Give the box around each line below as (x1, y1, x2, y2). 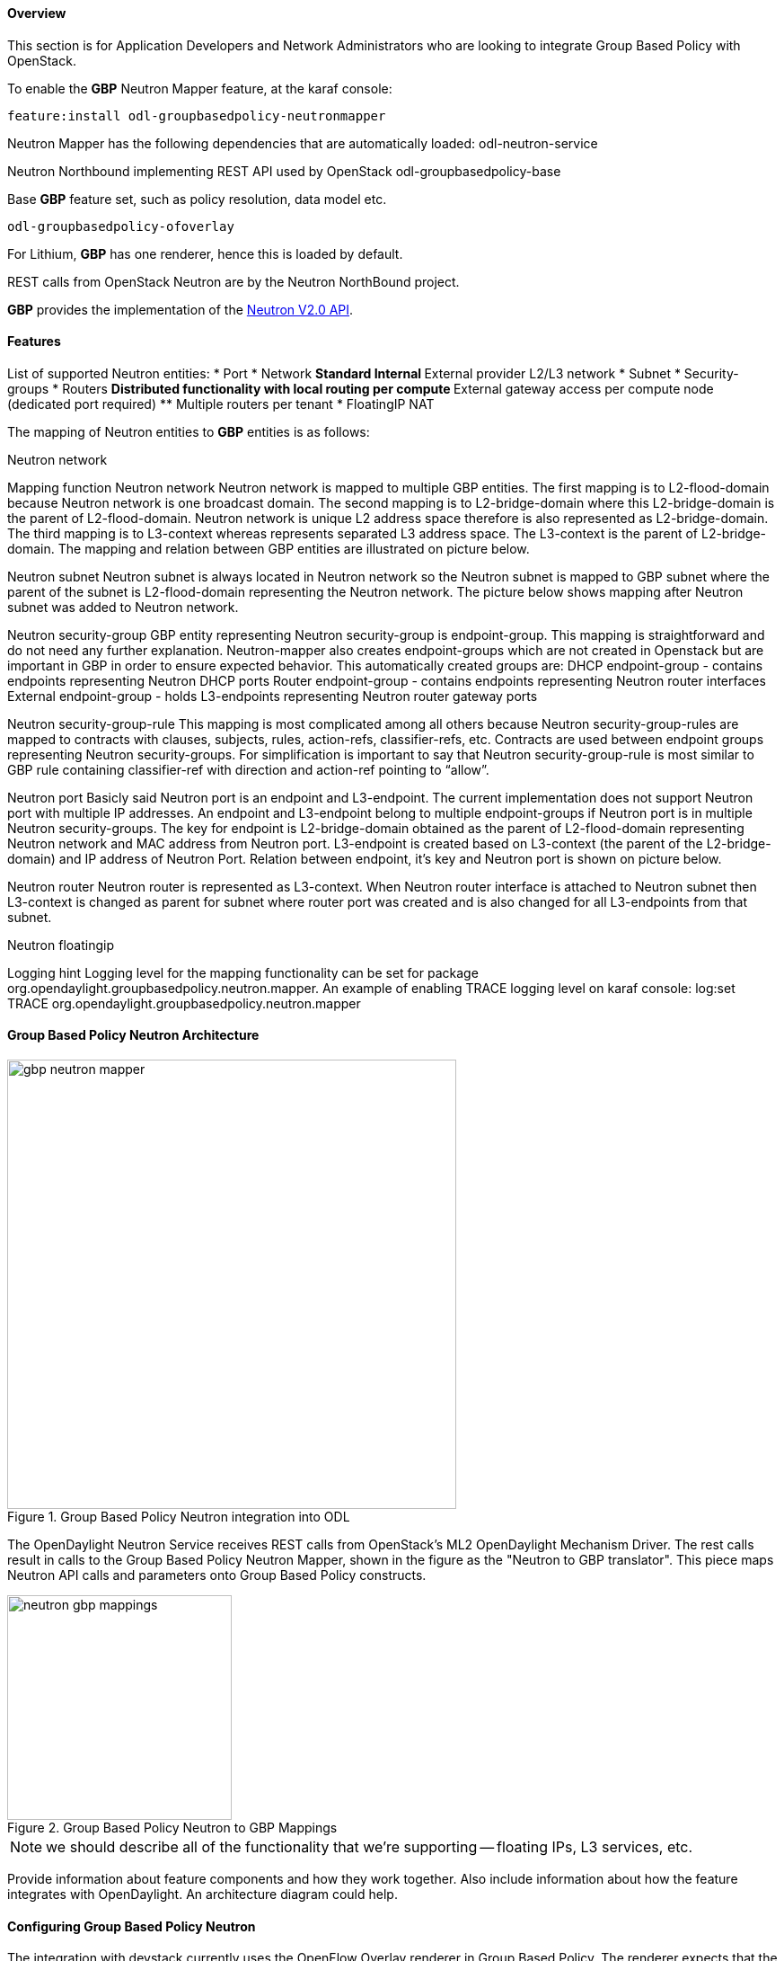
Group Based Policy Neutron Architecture (7, 1027, 260, 1043)
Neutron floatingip (7, 936, 114, 953)
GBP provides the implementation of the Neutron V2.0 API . (7, 301, 354, 317)
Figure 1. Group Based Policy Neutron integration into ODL (7, 1509, 350, 1525)
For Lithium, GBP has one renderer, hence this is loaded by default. (7, 245, 403, 262)
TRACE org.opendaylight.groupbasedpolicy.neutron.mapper (7, 995, 361, 1011)
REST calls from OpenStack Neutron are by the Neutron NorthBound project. (7, 273, 460, 289)
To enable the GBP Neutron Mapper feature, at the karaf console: (7, 80, 392, 96)
